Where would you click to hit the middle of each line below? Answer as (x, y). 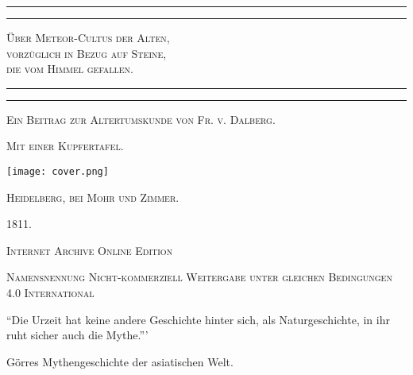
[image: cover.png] (58, 171)
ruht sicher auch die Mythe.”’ (77, 335)
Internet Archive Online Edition (90, 250)
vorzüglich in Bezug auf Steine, (87, 53)
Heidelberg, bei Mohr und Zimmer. (93, 197)
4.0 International (50, 292)
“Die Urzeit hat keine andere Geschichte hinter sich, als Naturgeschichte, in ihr (198, 319)
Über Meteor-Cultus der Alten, (88, 37)
